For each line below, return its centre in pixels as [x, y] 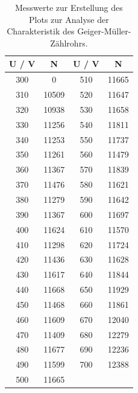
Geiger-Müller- [104, 31]
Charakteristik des [41, 31]
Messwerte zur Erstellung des [69, 7]
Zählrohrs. [69, 43]
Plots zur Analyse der [69, 19]
